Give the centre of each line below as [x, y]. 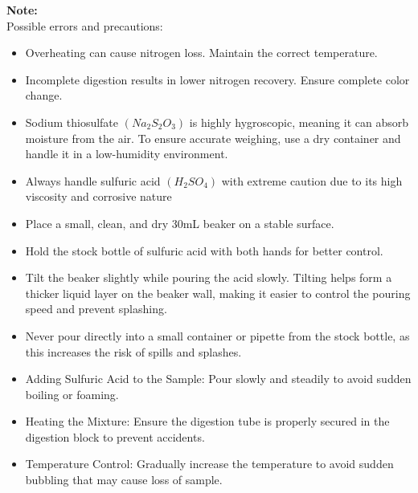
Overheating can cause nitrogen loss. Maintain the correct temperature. [201, 53]
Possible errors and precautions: [85, 25]
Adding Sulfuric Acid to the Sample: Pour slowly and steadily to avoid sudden [218, 379]
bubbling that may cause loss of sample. [124, 480]
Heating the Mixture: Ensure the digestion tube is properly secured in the [207, 421]
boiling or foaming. [72, 394]
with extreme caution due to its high [312, 180]
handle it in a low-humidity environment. [127, 154]
